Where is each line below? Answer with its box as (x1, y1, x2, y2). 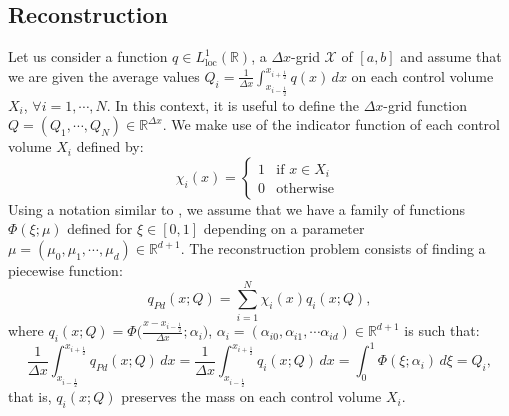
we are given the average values (8, 65, 200, 86)
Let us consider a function (8, 46, 168, 67)
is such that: (404, 320, 480, 341)
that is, (8, 386, 52, 407)
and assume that (400, 46, 502, 67)
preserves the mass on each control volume (121, 386, 382, 407)
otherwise (276, 182, 334, 197)
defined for (67, 218, 133, 239)
